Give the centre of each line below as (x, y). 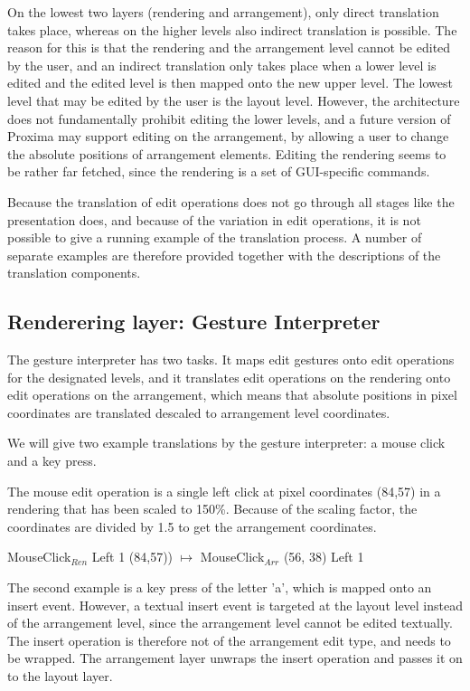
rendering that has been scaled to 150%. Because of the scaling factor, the (212, 509)
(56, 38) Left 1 (324, 557)
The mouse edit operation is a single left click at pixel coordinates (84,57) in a (224, 491)
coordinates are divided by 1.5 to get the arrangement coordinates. (192, 526)
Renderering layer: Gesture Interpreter (194, 322)
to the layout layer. (60, 676)
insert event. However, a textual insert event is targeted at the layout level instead (235, 605)
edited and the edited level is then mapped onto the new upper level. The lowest (230, 83)
